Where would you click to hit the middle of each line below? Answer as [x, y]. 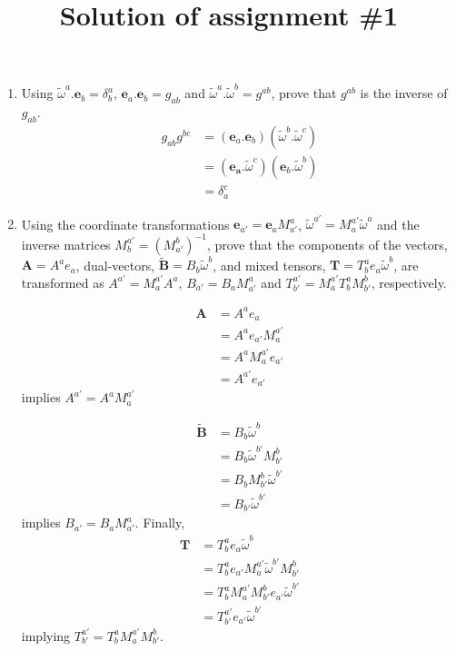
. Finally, [160, 523]
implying [46, 635]
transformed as [63, 282]
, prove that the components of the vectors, [327, 244]
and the [398, 224]
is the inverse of [404, 93]
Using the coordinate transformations [125, 224]
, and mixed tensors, [269, 265]
